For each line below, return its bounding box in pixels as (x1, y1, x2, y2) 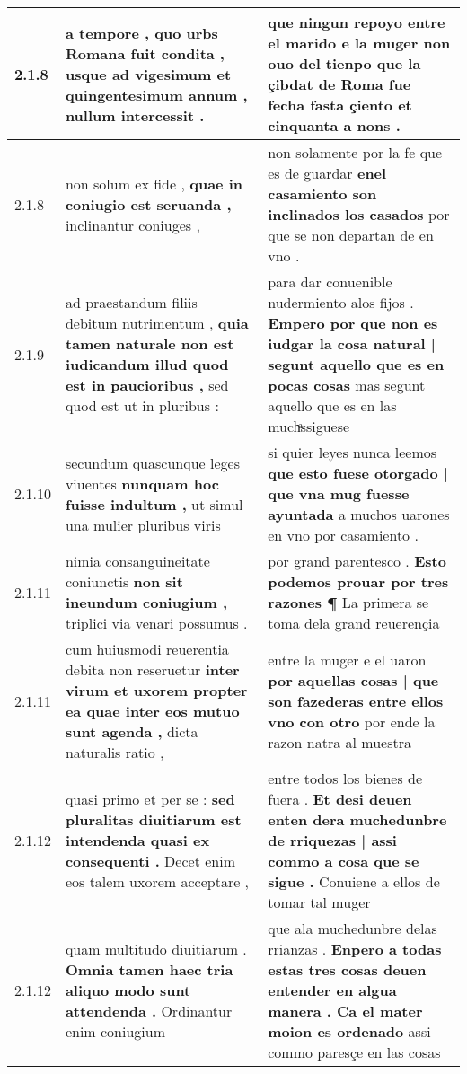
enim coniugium (65, 1021, 166, 1042)
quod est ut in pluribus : (65, 395, 219, 416)
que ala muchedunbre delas (268, 918, 437, 938)
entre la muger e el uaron (268, 648, 427, 670)
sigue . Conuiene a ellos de (268, 871, 440, 892)
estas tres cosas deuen (268, 959, 427, 980)
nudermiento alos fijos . (268, 292, 414, 313)
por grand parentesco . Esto (268, 550, 446, 571)
